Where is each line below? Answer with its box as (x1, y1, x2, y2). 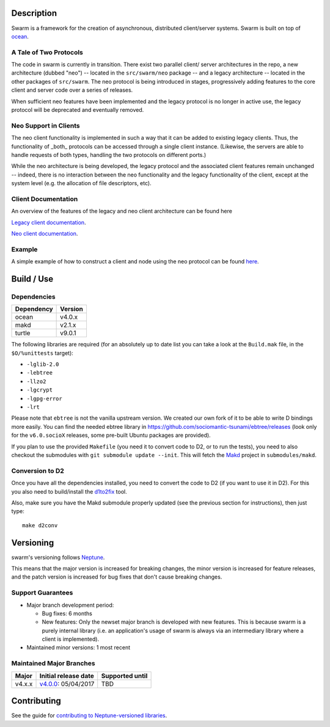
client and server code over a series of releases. (11, 86, 133, 94)
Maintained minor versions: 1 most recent (26, 644, 131, 651)
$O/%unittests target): (11, 349, 73, 357)
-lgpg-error (26, 395, 62, 402)
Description (11, 8, 57, 18)
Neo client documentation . (11, 230, 78, 238)
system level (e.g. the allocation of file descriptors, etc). (11, 180, 152, 187)
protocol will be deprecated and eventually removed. (11, 106, 144, 113)
